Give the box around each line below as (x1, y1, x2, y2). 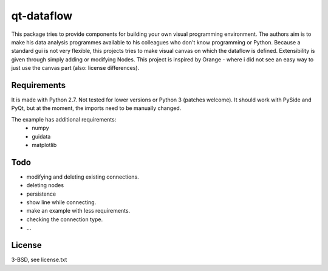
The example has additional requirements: (11, 115, 117, 123)
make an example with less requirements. (26, 207, 131, 214)
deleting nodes (26, 182, 64, 189)
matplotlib (32, 141, 57, 148)
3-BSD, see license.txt (11, 256, 67, 264)
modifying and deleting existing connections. (26, 173, 139, 180)
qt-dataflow (11, 9, 73, 22)
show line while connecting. (26, 199, 97, 206)
